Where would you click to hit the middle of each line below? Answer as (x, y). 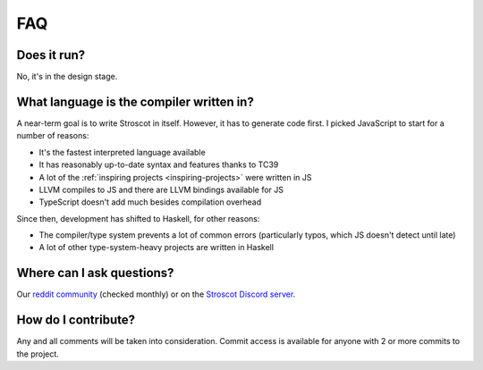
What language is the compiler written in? (135, 101)
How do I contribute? (76, 320)
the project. (38, 354)
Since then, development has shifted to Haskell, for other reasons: (138, 218)
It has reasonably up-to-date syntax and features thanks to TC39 (159, 164)
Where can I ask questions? (95, 273)
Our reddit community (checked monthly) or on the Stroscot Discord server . (156, 294)
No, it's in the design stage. (67, 77)
